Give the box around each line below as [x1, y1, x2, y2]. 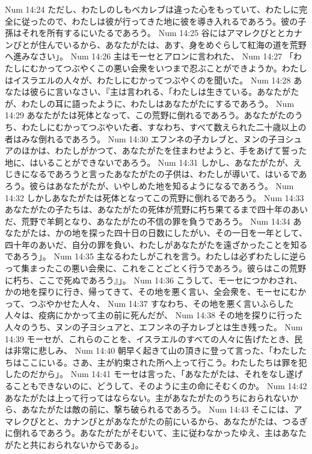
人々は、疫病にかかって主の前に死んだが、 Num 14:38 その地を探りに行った [5, 309, 302, 321]
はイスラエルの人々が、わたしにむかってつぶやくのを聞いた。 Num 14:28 [5, 73, 291, 86]
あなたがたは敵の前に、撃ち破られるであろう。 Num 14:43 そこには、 [21, 403, 294, 416]
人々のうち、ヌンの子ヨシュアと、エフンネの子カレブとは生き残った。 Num [5, 321, 303, 333]
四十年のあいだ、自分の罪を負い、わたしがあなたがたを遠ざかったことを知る [5, 238, 308, 250]
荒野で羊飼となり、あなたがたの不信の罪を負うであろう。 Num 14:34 [21, 214, 290, 227]
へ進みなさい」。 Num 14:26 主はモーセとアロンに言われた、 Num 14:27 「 [5, 50, 293, 62]
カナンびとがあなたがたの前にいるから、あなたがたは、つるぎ [63, 414, 308, 427]
